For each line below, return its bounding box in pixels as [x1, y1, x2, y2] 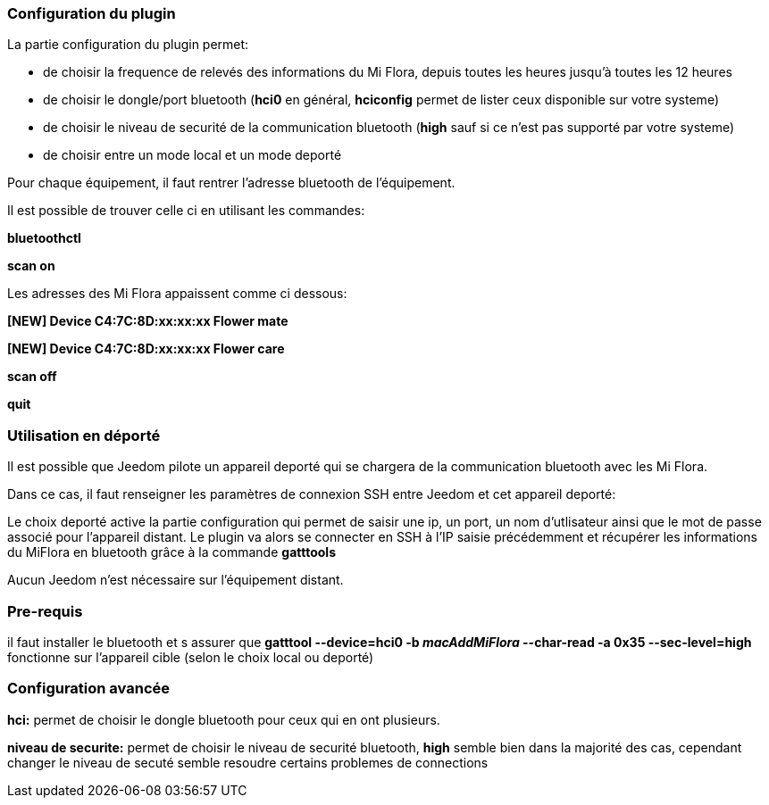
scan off [7, 369, 57, 385]
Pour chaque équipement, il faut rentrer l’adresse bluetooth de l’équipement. [7, 175, 456, 191]
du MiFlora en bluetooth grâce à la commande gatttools [7, 544, 337, 560]
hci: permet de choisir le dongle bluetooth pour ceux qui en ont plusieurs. [7, 711, 440, 727]
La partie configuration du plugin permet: [7, 37, 249, 53]
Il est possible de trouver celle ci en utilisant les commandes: [7, 203, 365, 219]
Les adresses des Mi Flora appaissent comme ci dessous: [7, 286, 347, 302]
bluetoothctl [7, 230, 81, 246]
